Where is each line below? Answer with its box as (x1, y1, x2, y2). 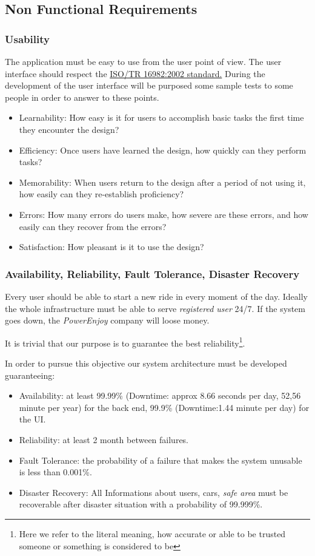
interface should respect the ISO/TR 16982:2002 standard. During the (5, 67, 265, 80)
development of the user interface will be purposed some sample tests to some (5, 79, 293, 92)
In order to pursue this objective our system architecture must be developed (5, 356, 287, 369)
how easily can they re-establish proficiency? (19, 188, 184, 200)
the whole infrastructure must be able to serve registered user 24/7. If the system (5, 302, 305, 314)
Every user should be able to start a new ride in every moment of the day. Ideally (5, 290, 308, 302)
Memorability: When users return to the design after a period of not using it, (19, 175, 306, 188)
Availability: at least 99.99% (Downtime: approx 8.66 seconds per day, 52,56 (19, 389, 301, 402)
